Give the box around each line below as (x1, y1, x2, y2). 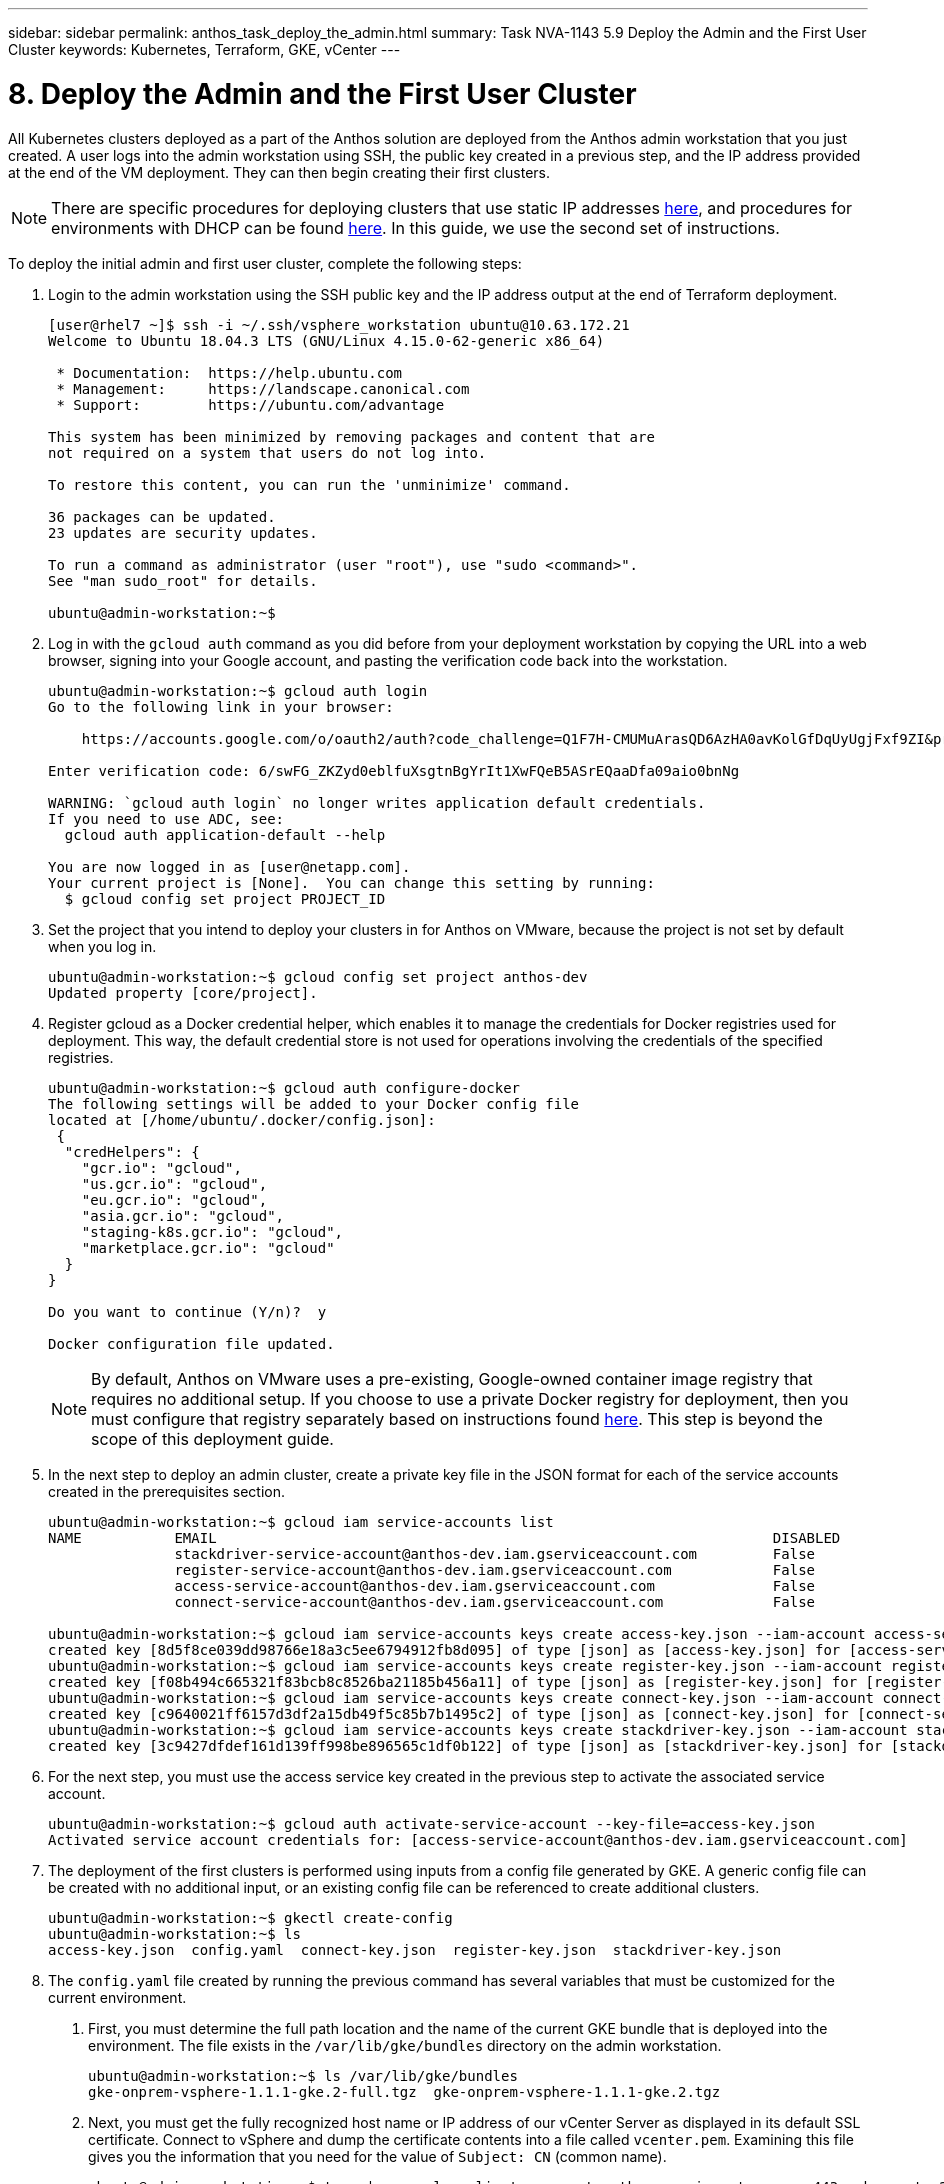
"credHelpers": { (64, 1143, 200, 1160)
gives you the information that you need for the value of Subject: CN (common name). (88, 2147, 667, 2165)
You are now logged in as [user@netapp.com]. (48, 858, 411, 875)
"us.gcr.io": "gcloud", (81, 1175, 268, 1192)
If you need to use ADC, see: (48, 810, 285, 827)
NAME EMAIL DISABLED (48, 1529, 841, 1546)
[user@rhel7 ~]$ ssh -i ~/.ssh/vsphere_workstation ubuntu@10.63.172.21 (48, 316, 630, 333)
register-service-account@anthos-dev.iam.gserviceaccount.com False (174, 1561, 816, 1578)
